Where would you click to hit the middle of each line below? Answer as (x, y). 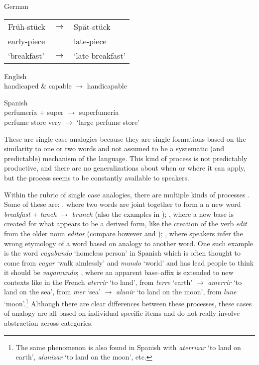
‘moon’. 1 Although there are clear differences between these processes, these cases (128, 303)
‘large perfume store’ (108, 122)
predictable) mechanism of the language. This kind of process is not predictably (126, 158)
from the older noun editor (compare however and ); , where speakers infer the (124, 233)
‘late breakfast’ (100, 55)
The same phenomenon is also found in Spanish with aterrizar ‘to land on (128, 347)
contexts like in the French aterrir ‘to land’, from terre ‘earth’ (98, 282)
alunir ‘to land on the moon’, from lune (176, 292)
